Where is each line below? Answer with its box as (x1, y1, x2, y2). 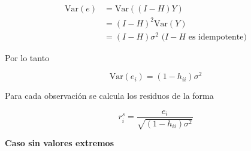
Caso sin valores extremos (5, 137, 114, 149)
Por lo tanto (5, 51, 50, 64)
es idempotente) (188, 32, 247, 41)
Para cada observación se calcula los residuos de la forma (5, 89, 214, 102)
